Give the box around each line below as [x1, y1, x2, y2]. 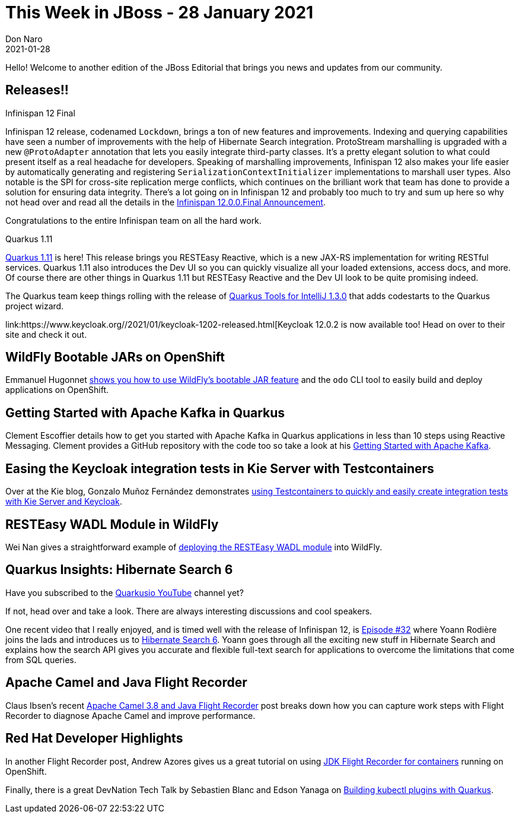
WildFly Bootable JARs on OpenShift [5, 350, 225, 365]
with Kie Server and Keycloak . [5, 496, 122, 507]
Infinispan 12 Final [5, 107, 75, 118]
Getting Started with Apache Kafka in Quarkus [5, 405, 285, 420]
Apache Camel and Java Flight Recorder [5, 675, 247, 690]
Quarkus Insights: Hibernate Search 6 [5, 562, 233, 578]
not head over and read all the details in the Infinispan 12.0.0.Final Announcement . [5, 196, 326, 207]
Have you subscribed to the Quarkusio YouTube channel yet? [5, 587, 244, 598]
